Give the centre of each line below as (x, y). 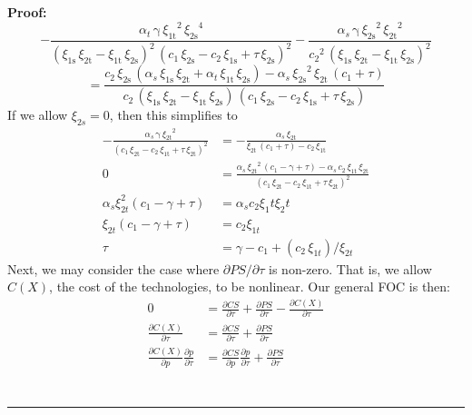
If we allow (38, 115)
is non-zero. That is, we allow (350, 268)
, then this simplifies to (173, 115)
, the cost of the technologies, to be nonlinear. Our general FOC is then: (250, 287)
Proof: (27, 12)
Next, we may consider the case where (113, 268)
